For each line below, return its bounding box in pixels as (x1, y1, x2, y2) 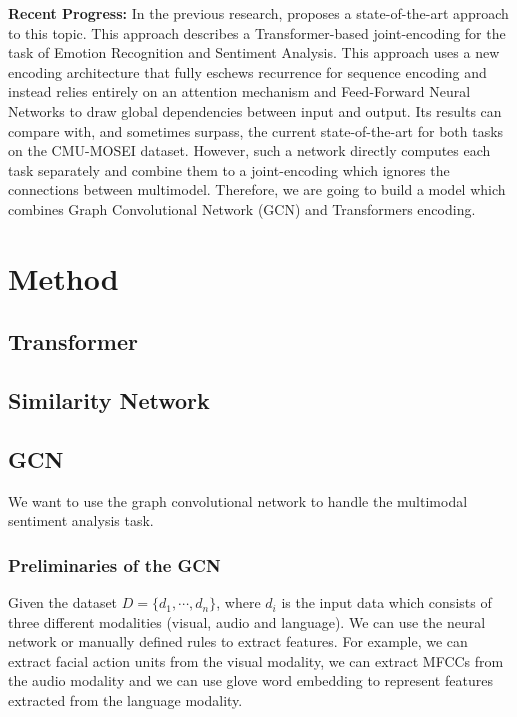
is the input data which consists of (281, 592, 492, 613)
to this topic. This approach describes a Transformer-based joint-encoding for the (8, 22, 506, 43)
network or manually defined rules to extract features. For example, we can (8, 631, 468, 652)
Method (8, 257, 119, 298)
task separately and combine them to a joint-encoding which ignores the (8, 159, 450, 180)
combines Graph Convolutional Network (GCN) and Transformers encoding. (8, 198, 476, 219)
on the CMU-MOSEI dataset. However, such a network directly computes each (8, 140, 491, 161)
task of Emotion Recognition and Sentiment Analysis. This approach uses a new (8, 42, 500, 63)
